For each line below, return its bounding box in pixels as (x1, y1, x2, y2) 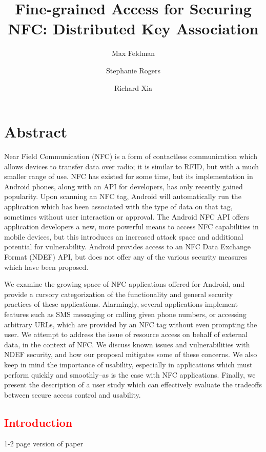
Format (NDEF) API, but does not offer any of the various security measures (4, 251, 248, 262)
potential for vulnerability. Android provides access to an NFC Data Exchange (4, 241, 251, 252)
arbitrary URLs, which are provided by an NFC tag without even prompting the (4, 319, 257, 329)
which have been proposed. (4, 261, 89, 272)
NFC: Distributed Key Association (8, 18, 259, 39)
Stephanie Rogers (106, 65, 161, 75)
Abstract (4, 121, 68, 142)
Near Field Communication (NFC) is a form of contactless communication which (4, 151, 258, 162)
